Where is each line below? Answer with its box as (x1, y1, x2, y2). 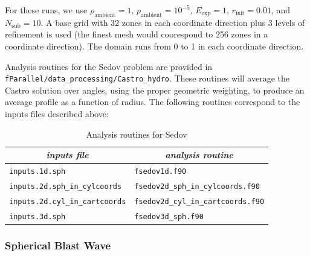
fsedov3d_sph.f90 (134, 212, 204, 221)
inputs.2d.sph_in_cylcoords (9, 182, 122, 191)
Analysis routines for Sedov (86, 127, 187, 140)
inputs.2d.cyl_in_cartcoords (9, 197, 126, 206)
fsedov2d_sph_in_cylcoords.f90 (134, 182, 260, 191)
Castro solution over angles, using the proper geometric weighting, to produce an (5, 83, 305, 96)
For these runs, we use (5, 4, 88, 16)
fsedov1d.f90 (134, 167, 187, 176)
